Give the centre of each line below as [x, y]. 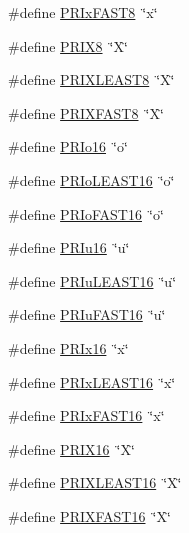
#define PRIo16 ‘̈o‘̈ [68, 146]
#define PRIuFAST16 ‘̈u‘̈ [87, 314]
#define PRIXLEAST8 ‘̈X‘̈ [91, 79]
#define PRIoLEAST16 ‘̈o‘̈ [91, 179]
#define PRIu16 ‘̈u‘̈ [69, 247]
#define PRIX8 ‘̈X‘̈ [68, 45]
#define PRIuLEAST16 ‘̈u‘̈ [92, 280]
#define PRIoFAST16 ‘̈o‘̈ [86, 213]
